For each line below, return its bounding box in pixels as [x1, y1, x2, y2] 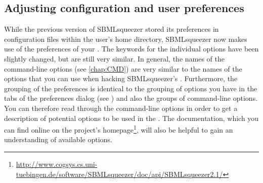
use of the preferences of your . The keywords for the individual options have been [4, 43, 259, 54]
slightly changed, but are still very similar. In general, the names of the [4, 53, 225, 64]
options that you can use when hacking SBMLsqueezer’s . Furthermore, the [4, 73, 238, 84]
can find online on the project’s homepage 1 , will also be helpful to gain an [4, 123, 233, 135]
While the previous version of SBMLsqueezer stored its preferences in [4, 24, 219, 34]
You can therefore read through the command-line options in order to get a [4, 102, 238, 113]
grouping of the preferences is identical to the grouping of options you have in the [4, 83, 257, 93]
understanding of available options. [4, 134, 112, 145]
